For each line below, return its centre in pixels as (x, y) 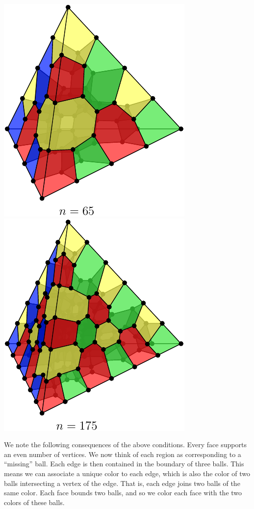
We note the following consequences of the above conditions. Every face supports (125, 445)
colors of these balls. (34, 502)
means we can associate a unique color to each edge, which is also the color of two (127, 473)
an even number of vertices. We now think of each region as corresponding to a (123, 454)
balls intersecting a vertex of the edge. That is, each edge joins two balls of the (122, 483)
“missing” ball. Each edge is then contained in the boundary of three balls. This (124, 464)
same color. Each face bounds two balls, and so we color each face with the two (123, 493)
